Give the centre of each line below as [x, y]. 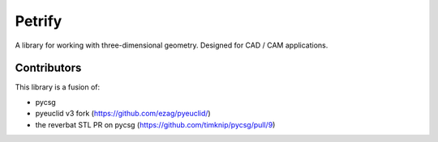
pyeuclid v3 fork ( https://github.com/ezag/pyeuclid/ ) [123, 114]
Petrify [39, 21]
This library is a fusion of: [58, 87]
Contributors [48, 68]
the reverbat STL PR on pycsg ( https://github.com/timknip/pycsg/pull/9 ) [155, 124]
